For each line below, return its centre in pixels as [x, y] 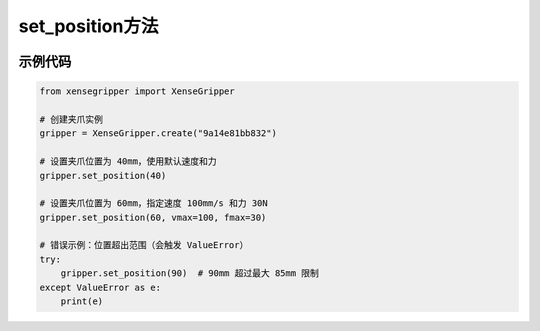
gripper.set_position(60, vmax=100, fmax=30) [153, 217]
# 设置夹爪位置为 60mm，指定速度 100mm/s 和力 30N [154, 203]
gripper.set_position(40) [103, 175]
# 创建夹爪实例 [71, 119]
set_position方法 [88, 26]
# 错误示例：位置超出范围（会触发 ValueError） [144, 245]
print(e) [82, 301]
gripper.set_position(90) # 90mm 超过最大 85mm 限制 [190, 273]
